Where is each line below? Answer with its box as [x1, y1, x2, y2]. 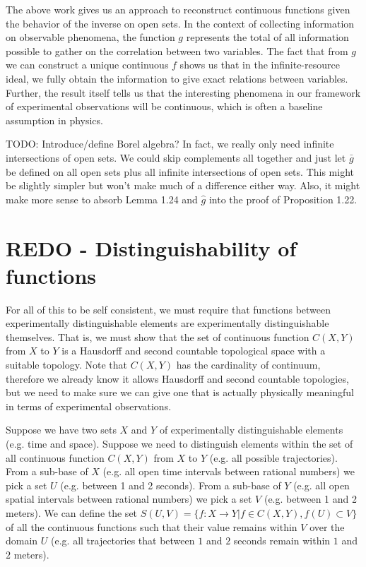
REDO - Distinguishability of [6, 233, 297, 262]
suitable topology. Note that [6, 357, 127, 371]
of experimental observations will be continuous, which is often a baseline [6, 99, 323, 114]
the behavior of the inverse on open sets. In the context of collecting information [6, 16, 355, 30]
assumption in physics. [6, 112, 103, 127]
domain [6, 533, 38, 548]
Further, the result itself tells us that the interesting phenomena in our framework [6, 85, 361, 100]
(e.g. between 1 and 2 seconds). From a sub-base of [60, 477, 281, 492]
